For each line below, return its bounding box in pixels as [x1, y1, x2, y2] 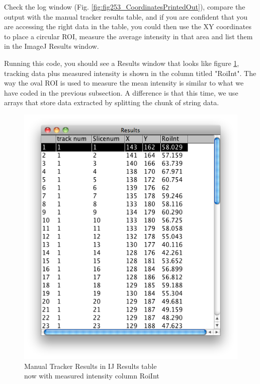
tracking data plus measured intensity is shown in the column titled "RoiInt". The [4, 67, 256, 78]
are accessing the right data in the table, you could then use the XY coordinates [4, 21, 251, 32]
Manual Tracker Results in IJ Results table [24, 360, 157, 371]
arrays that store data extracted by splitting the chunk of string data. [4, 97, 219, 108]
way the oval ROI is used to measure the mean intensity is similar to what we [4, 78, 244, 88]
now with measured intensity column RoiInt [24, 370, 159, 381]
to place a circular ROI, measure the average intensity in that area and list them [4, 31, 253, 41]
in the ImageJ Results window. [4, 41, 99, 51]
